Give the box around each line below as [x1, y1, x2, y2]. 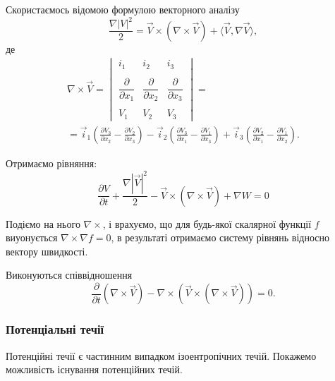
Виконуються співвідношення [6, 267, 133, 282]
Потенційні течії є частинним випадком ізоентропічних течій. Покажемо [6, 348, 317, 363]
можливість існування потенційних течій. [6, 362, 183, 377]
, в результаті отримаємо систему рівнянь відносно [111, 230, 330, 245]
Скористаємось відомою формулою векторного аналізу [6, 2, 240, 16]
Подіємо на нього [6, 216, 80, 231]
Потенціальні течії [6, 320, 104, 338]
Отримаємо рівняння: [6, 155, 97, 170]
